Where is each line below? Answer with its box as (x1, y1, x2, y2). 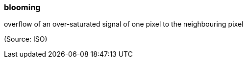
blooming (4, 2, 41, 12)
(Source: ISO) (4, 35, 48, 44)
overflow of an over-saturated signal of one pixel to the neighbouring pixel (4, 20, 244, 29)
